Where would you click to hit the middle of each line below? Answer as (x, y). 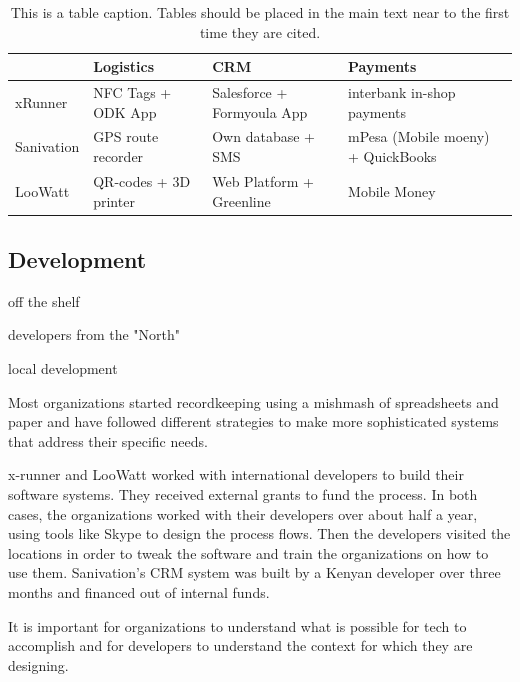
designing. (38, 664)
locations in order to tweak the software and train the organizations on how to (248, 552)
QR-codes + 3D (142, 180)
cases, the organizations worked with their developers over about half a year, (243, 513)
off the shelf (44, 300)
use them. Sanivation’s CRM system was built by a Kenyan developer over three (254, 572)
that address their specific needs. (108, 440)
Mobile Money (392, 190)
